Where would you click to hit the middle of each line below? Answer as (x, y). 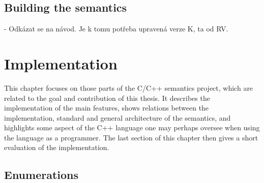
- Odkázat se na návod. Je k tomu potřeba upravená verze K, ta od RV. (116, 29)
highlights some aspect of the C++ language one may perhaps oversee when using (132, 127)
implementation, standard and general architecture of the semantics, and (118, 117)
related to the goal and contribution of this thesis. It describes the (107, 98)
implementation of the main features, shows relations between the (107, 108)
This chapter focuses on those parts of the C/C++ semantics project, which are (129, 87)
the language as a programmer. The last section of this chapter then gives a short (131, 137)
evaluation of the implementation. (57, 147)
